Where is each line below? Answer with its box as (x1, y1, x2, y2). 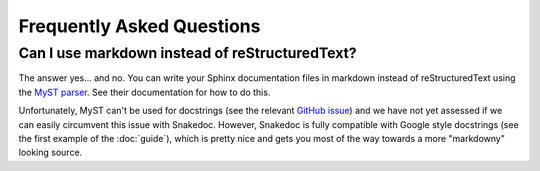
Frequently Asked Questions (18, 15, 261, 37)
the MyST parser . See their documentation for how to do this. (18, 86, 271, 98)
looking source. (18, 146, 83, 159)
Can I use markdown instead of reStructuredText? (18, 44, 357, 62)
